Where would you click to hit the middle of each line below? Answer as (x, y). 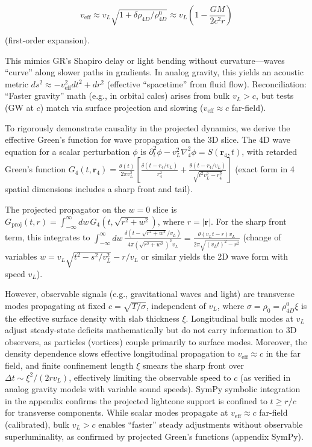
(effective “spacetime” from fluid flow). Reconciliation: (207, 83)
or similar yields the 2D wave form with (215, 256)
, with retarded (270, 151)
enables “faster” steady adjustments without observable (201, 424)
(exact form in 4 (265, 169)
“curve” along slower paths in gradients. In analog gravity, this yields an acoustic (154, 72)
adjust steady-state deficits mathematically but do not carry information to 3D (151, 330)
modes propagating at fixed (55, 305)
